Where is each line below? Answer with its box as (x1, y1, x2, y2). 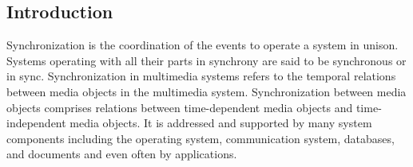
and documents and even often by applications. (6, 146, 237, 162)
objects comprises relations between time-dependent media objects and (6, 99, 353, 115)
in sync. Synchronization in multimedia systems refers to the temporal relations (6, 68, 396, 84)
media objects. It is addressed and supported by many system (69, 115, 372, 131)
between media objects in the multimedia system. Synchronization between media (6, 83, 407, 99)
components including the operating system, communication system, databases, (6, 130, 395, 146)
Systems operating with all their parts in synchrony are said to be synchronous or (6, 52, 407, 68)
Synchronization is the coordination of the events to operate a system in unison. (6, 37, 399, 53)
